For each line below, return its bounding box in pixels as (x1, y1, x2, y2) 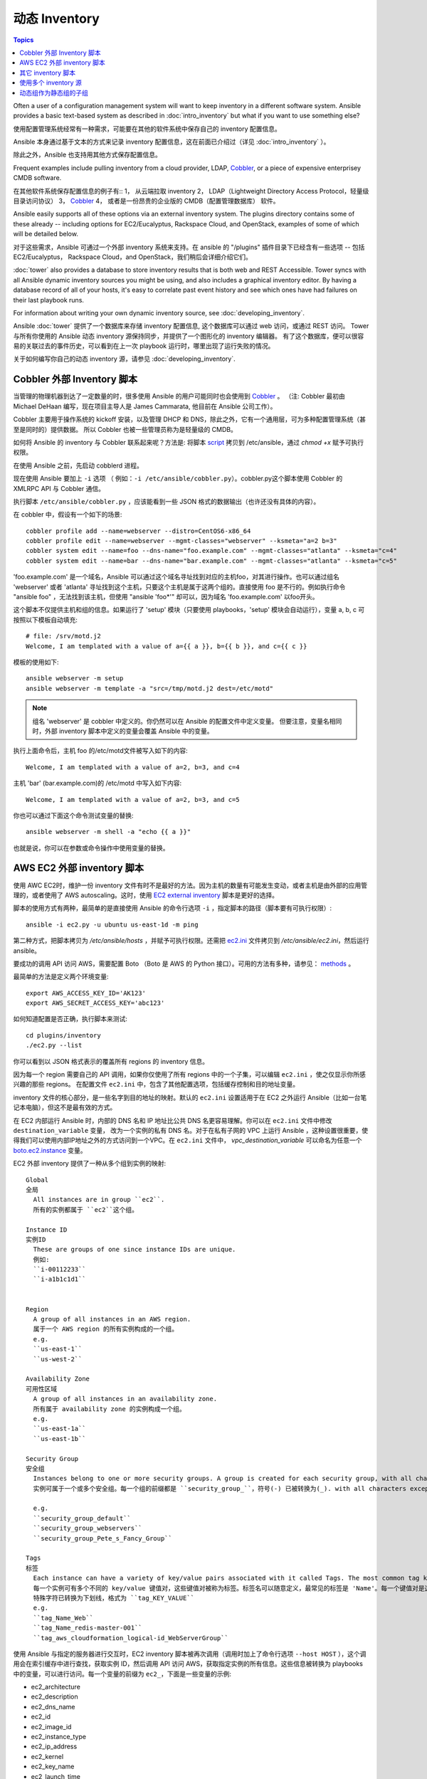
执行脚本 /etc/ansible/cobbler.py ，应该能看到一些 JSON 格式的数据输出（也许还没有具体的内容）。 (13, 497, 320, 505)
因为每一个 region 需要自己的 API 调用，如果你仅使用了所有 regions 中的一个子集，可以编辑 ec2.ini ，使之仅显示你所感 (13, 1070, 366, 1079)
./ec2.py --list (26, 1041, 83, 1050)
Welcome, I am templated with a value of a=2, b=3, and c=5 (26, 796, 240, 803)
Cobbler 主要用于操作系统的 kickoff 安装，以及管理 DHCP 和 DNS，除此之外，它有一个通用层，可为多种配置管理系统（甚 (13, 415, 367, 423)
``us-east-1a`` (33, 1425, 86, 1433)
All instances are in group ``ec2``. (33, 1195, 165, 1204)
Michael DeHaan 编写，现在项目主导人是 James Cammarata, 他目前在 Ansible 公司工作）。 (13, 402, 277, 411)
